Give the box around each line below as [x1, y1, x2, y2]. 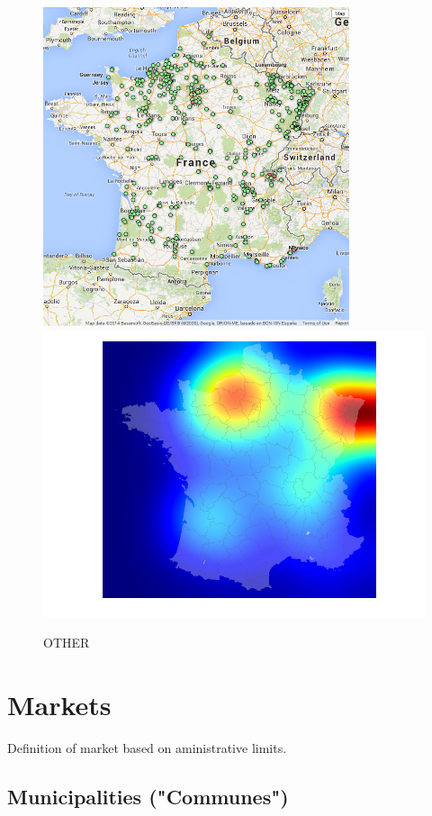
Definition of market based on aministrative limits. [7, 738, 287, 757]
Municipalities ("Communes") [7, 782, 289, 810]
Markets [7, 685, 112, 722]
